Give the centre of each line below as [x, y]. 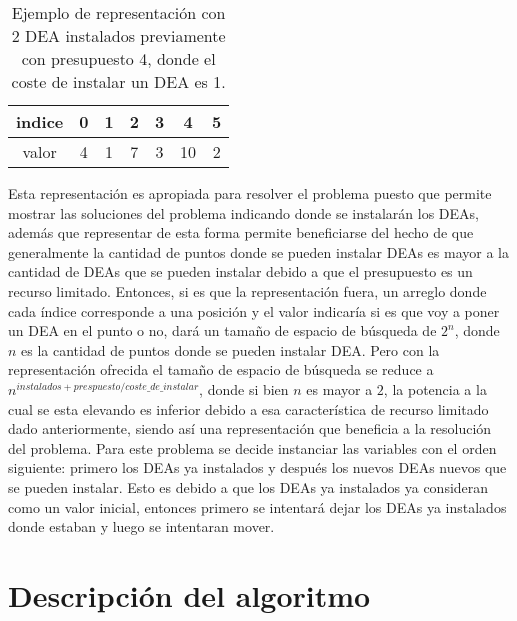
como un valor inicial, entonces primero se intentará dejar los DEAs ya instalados [257, 506]
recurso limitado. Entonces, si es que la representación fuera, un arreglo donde [247, 290]
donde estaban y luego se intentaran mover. [141, 526]
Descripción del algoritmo [189, 594]
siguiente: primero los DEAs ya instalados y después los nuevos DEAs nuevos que [257, 467]
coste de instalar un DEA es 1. [118, 81]
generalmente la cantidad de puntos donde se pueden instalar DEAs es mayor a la [258, 251]
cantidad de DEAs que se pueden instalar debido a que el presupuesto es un [240, 271]
